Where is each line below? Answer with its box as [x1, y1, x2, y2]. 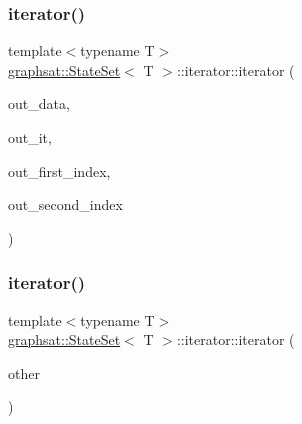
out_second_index [8, 194, 123, 215]
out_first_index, [8, 160, 111, 181]
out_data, [8, 93, 70, 114]
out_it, [8, 127, 52, 147]
